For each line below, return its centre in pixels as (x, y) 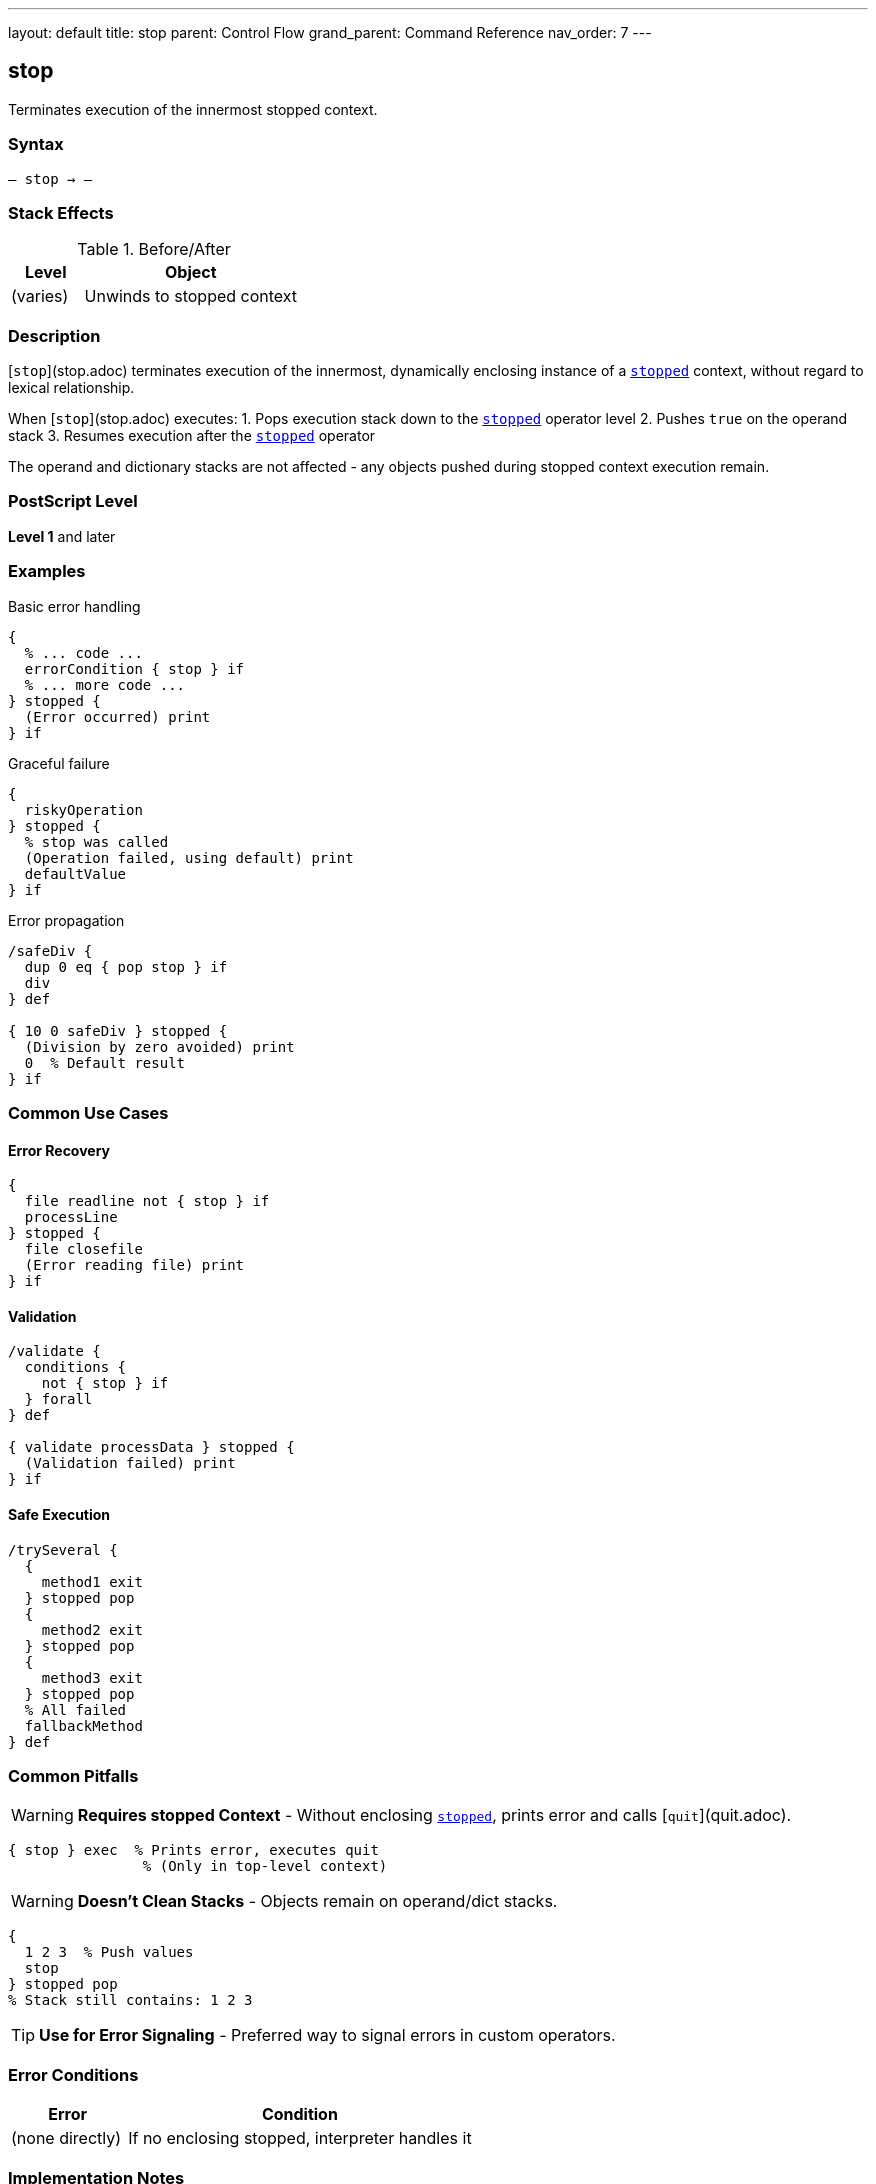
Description (54, 335)
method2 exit (92, 1629)
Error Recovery (59, 1150)
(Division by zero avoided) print (159, 1046)
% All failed (75, 1709)
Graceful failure (59, 763)
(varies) (40, 296)
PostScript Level (73, 501)
